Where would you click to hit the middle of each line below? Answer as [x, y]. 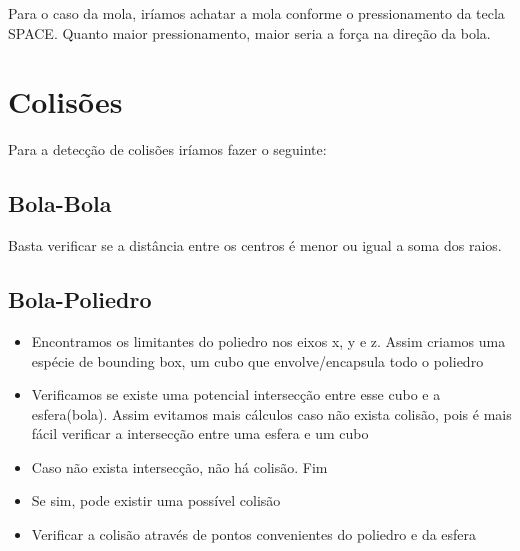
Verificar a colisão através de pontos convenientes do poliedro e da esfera [254, 534]
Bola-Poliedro [80, 299]
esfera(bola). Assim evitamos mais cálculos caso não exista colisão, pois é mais [271, 413]
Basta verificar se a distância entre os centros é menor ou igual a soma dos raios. [255, 245]
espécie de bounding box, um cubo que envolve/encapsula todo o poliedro [257, 360]
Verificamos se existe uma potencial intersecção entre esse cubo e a [236, 394]
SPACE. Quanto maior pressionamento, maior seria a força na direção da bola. [249, 32]
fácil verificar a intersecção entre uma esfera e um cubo [200, 433]
